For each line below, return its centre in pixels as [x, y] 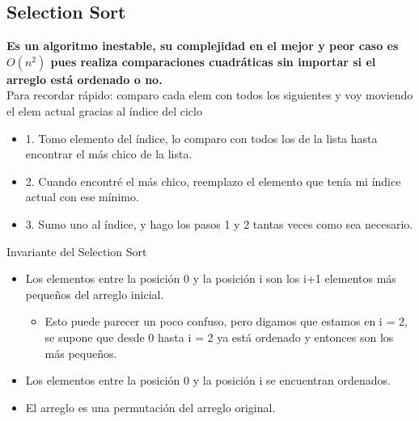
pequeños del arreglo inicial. [95, 294]
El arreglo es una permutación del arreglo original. [150, 407]
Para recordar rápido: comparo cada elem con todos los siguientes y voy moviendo [210, 95]
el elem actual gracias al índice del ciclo [104, 110]
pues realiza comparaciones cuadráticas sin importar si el [213, 61]
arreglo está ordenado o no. [85, 79]
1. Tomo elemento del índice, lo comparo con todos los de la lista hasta [201, 138]
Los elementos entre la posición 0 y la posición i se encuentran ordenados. [208, 380]
